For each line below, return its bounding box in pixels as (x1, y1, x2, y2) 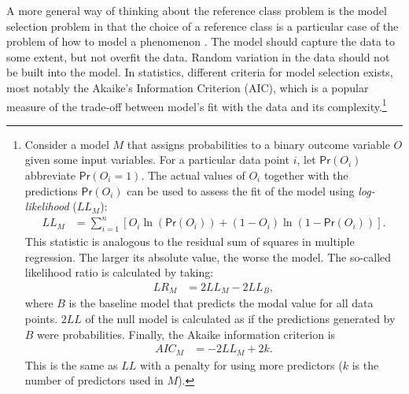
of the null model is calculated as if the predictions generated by (85, 310, 396, 326)
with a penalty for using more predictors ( (139, 356, 343, 373)
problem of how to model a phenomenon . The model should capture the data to (6, 33, 396, 50)
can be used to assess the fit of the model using (127, 182, 355, 199)
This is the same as (24, 356, 118, 373)
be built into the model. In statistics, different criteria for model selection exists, (6, 64, 393, 80)
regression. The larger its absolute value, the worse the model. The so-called (24, 248, 392, 265)
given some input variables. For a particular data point (24, 151, 289, 168)
